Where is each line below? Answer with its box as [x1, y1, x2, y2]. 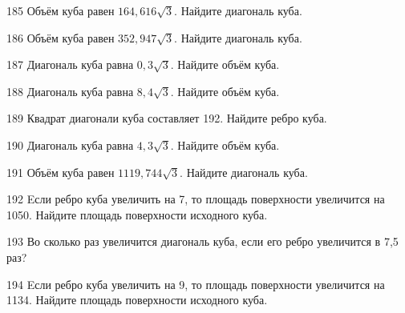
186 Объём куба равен [6, 29, 115, 46]
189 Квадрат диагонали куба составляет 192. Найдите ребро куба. [6, 110, 327, 126]
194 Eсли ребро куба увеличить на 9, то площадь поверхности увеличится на [6, 275, 385, 292]
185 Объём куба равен [6, 2, 115, 18]
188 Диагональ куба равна [6, 82, 134, 99]
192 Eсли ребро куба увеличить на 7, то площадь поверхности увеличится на [6, 191, 385, 207]
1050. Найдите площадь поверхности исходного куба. [6, 206, 268, 223]
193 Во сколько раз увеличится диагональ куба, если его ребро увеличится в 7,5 [6, 233, 399, 250]
